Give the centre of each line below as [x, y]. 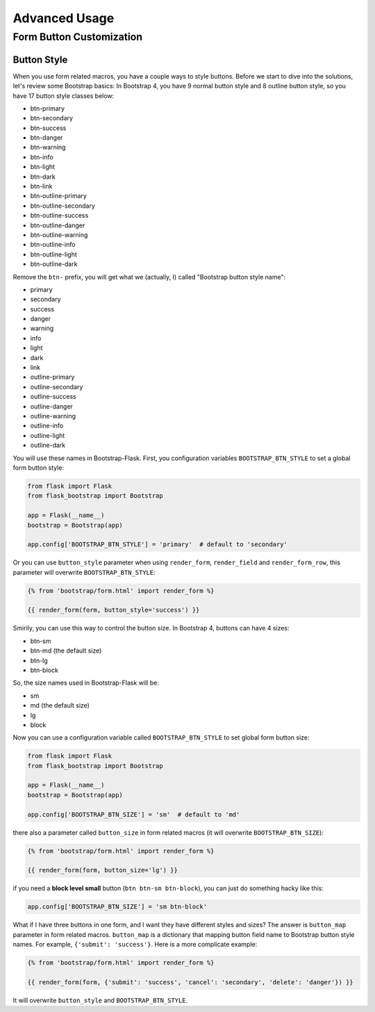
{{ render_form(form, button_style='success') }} [114, 610]
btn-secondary [51, 118]
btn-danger [47, 138]
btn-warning [48, 147]
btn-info [42, 157]
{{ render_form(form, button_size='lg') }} [103, 870]
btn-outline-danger [58, 225]
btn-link [41, 186]
